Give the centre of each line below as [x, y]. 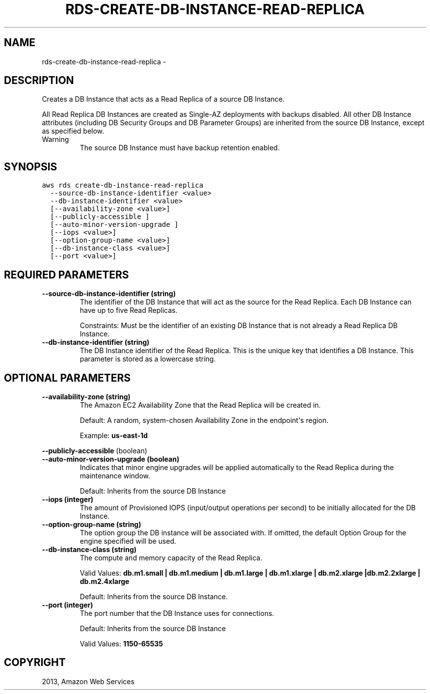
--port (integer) [67, 605]
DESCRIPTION [39, 81]
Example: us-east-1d [114, 435]
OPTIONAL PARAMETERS [67, 378]
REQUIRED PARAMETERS [67, 275]
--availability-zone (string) [86, 396]
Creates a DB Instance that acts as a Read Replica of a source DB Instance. [163, 99]
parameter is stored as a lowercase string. [148, 359]
